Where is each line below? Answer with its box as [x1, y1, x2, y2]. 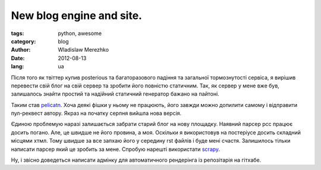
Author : [11, 46, 31, 53]
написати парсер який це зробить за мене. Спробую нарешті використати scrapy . [11, 146, 220, 153]
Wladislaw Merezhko [58, 46, 109, 53]
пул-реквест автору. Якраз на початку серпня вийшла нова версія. [11, 110, 182, 117]
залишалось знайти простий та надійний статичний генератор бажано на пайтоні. [11, 90, 219, 97]
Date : [11, 54, 25, 62]
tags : [11, 30, 24, 37]
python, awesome [58, 30, 102, 37]
